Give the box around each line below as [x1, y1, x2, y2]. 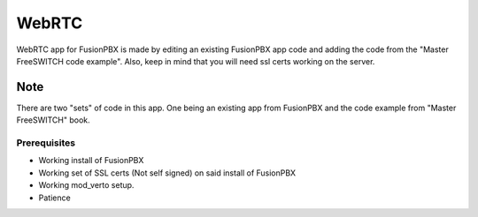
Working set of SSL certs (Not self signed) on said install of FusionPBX [38, 168, 297, 178]
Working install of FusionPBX [38, 155, 144, 166]
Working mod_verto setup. [38, 180, 135, 191]
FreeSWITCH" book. [16, 115, 90, 125]
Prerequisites [16, 137, 75, 149]
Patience [38, 192, 71, 203]
